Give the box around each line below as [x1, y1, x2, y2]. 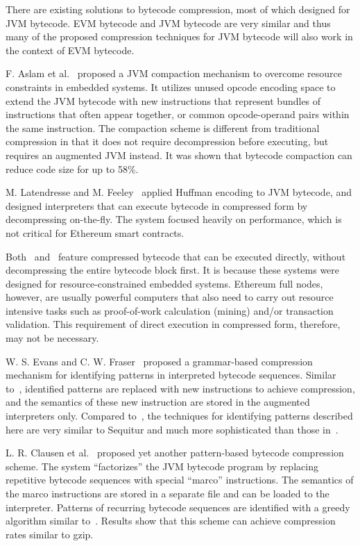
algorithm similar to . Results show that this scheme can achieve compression [6, 513, 336, 528]
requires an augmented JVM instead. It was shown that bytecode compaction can [6, 147, 352, 162]
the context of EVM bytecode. [6, 42, 135, 57]
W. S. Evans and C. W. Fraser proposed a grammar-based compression [6, 354, 313, 368]
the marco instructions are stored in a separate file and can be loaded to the [6, 486, 329, 500]
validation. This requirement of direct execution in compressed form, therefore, [6, 317, 341, 331]
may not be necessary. [6, 331, 99, 345]
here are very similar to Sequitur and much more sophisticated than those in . [6, 422, 338, 436]
